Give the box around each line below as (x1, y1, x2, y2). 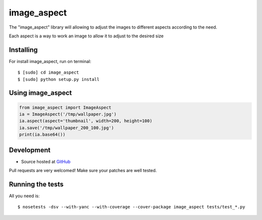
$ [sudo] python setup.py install (17, 77, 99, 82)
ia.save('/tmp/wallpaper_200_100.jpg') (19, 125, 114, 130)
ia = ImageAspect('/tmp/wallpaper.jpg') (19, 111, 116, 117)
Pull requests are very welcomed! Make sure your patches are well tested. (9, 168, 157, 173)
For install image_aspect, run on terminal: (9, 58, 92, 64)
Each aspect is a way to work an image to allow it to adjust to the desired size (9, 33, 164, 39)
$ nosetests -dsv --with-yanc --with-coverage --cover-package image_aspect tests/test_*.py (17, 204, 246, 210)
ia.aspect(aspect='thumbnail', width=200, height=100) (19, 118, 152, 124)
